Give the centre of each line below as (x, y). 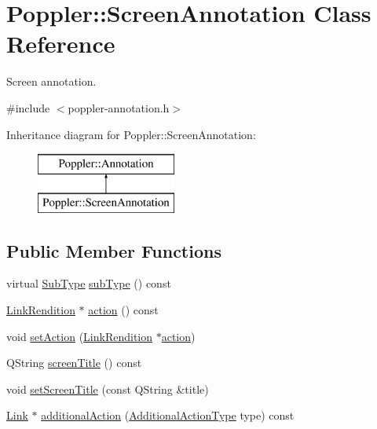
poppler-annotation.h (119, 107)
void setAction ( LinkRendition (79, 336)
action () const (123, 310)
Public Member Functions (114, 250)
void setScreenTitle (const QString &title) (108, 389)
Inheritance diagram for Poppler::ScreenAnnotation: (131, 134)
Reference (61, 44)
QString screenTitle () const (74, 363)
